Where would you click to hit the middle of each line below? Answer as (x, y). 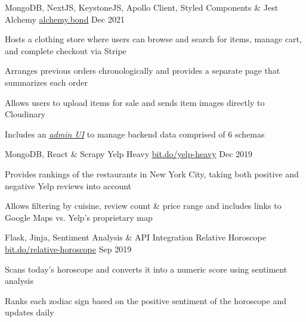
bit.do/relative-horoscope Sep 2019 (68, 248)
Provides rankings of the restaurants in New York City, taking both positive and (152, 173)
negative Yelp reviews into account (68, 185)
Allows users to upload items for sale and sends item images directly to (135, 102)
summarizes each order (47, 82)
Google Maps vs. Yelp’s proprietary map (79, 217)
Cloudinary (25, 114)
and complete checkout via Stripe (66, 50)
